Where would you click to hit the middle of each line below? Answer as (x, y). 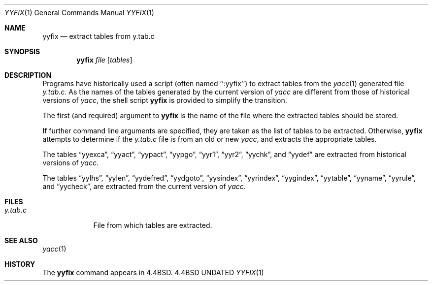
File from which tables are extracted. (153, 225)
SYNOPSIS (22, 51)
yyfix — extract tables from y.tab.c (99, 36)
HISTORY (20, 264)
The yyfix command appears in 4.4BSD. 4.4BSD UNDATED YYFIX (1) (153, 272)
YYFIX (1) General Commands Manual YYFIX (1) (79, 13)
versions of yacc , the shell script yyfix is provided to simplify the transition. (165, 100)
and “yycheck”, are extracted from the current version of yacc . (144, 186)
